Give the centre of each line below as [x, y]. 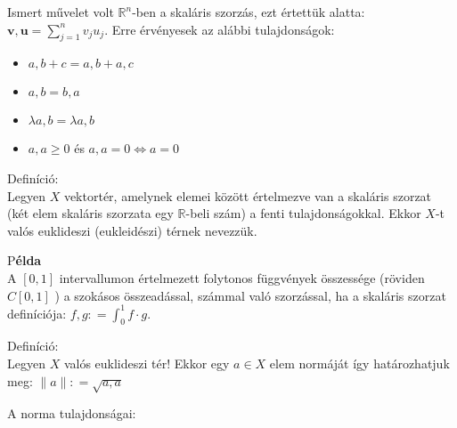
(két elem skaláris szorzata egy [90, 213]
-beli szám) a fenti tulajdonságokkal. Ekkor [303, 213]
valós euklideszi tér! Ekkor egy [147, 363]
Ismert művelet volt [61, 12]
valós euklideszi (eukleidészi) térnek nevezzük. [132, 230]
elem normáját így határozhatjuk [359, 363]
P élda [24, 260]
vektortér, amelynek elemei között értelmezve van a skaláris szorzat [248, 195]
